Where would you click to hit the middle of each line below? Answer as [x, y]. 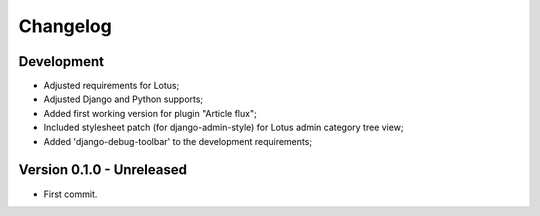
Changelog [65, 26]
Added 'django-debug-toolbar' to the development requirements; [178, 141]
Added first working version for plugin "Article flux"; [150, 113]
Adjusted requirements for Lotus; [111, 86]
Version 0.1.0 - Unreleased [102, 170]
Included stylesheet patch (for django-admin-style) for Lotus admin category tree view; [223, 127]
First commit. [70, 194]
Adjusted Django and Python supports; [123, 99]
